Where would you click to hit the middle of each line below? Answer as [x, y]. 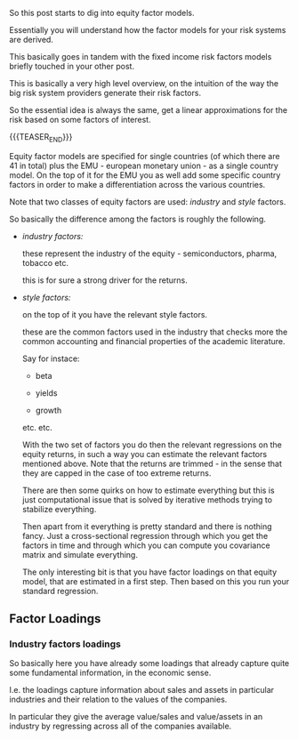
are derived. [31, 40]
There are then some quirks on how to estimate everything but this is [148, 490]
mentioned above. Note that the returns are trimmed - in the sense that [152, 463]
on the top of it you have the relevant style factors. [114, 314]
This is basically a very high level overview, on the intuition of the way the [144, 83]
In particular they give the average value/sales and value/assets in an [136, 717]
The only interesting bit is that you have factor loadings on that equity [149, 572]
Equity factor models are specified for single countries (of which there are [145, 156]
